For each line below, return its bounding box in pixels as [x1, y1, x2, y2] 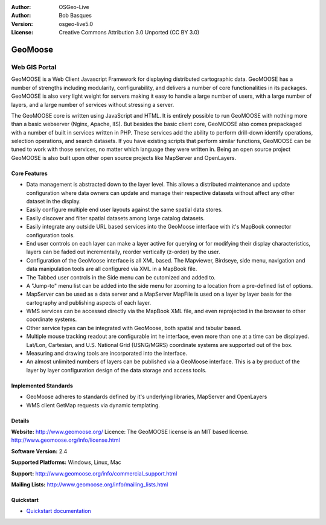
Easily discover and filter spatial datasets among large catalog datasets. [26, 214, 205, 221]
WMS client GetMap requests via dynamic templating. [26, 401, 160, 409]
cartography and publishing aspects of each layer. [26, 299, 152, 306]
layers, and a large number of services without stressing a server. [11, 101, 174, 108]
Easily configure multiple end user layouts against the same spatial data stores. [26, 206, 223, 214]
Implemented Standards [11, 382, 74, 389]
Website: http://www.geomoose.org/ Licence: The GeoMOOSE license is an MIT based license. [11, 428, 249, 435]
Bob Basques [59, 12, 92, 19]
